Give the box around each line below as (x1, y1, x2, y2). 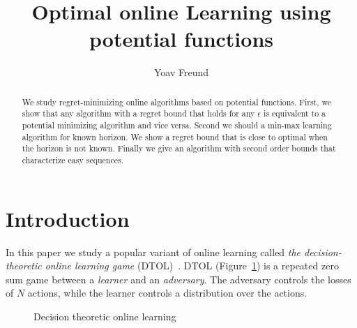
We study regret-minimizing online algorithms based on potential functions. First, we (22, 96, 332, 107)
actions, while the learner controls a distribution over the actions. (27, 285, 307, 300)
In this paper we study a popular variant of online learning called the (6, 244, 301, 259)
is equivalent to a (264, 107, 326, 119)
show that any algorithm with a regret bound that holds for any (22, 107, 255, 119)
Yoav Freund (153, 65, 209, 80)
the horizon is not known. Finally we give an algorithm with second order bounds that (22, 142, 336, 154)
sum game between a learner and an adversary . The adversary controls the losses (6, 271, 351, 286)
